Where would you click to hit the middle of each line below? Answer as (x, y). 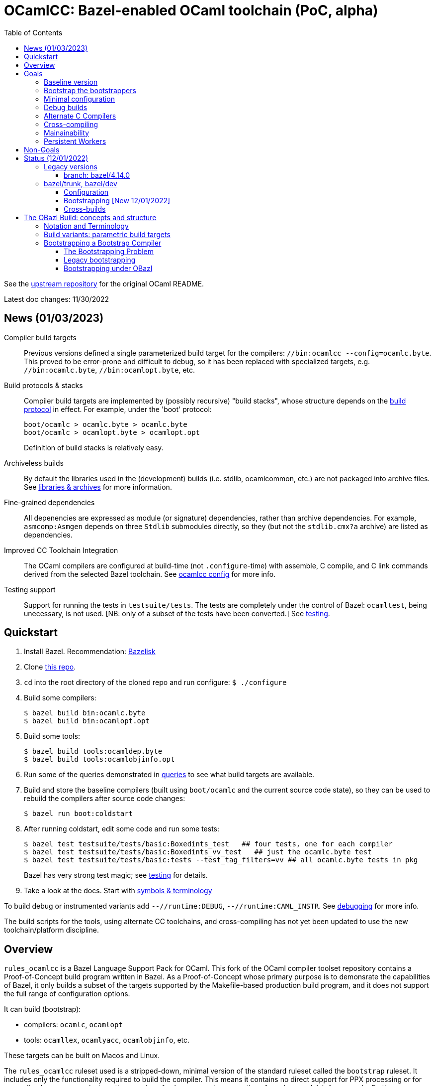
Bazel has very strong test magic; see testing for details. (116, 875)
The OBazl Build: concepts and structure (90, 217)
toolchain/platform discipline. (51, 930)
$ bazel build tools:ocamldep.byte (93, 751)
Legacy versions (71, 166)
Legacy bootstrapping (100, 260)
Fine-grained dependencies (49, 502)
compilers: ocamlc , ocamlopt (73, 1025)
